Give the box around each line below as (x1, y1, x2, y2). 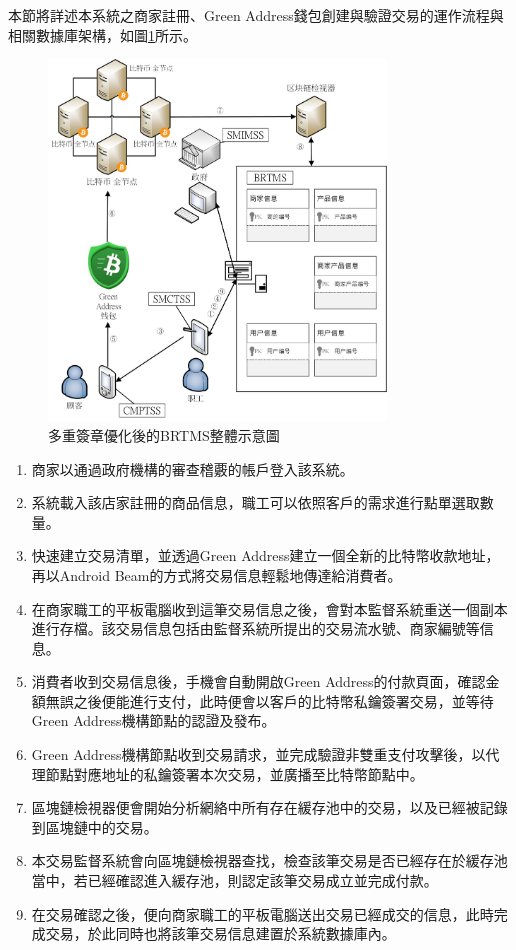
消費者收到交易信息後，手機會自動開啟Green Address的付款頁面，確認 (31, 671, 486, 692)
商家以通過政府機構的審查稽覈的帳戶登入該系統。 (31, 458, 354, 479)
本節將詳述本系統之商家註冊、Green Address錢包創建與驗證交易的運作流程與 (8, 5, 504, 25)
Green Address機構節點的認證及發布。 (31, 710, 276, 731)
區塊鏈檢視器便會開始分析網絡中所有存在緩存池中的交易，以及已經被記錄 (31, 797, 508, 818)
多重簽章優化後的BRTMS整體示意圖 (48, 424, 280, 445)
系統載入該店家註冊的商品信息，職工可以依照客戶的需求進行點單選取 (31, 492, 480, 513)
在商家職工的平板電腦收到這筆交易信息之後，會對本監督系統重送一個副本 (31, 598, 508, 619)
